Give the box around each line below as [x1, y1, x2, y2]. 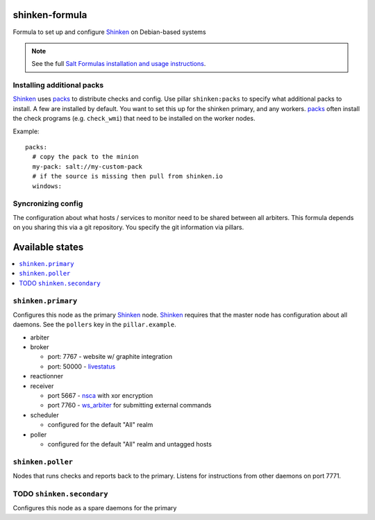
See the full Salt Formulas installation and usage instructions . [31, 60, 206, 68]
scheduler [30, 410, 59, 419]
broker [30, 343, 49, 351]
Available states [12, 241, 84, 253]
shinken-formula [12, 9, 87, 21]
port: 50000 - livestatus [47, 362, 116, 371]
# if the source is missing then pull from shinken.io [32, 172, 224, 181]
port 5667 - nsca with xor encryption [47, 392, 153, 400]
